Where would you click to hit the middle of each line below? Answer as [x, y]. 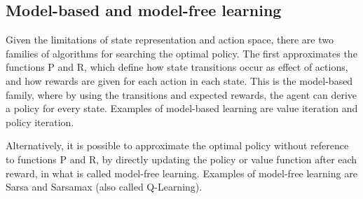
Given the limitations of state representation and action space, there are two [170, 40]
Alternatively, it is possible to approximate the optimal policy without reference [177, 145]
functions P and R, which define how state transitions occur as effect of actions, [177, 67]
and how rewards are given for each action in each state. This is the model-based [179, 80]
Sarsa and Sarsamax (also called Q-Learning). [104, 187]
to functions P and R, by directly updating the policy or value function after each [181, 159]
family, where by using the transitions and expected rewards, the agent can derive [181, 94]
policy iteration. [40, 122]
